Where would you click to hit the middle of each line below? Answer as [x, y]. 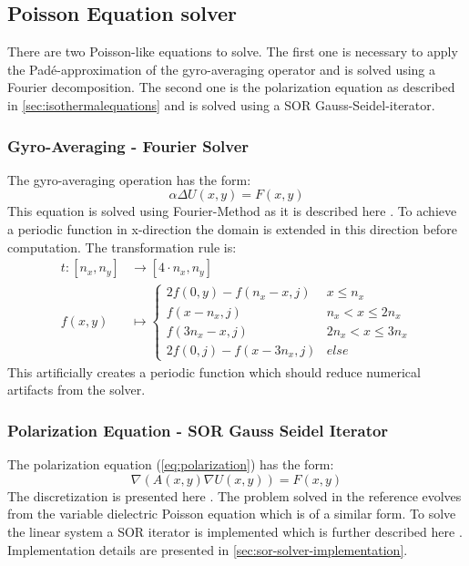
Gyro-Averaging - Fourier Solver [128, 145]
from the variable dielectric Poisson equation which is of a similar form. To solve [232, 514]
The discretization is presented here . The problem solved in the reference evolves [234, 495]
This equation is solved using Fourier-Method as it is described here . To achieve [232, 211]
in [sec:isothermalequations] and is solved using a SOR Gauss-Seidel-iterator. [221, 104]
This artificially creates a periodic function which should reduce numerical [214, 371]
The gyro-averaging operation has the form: [129, 179]
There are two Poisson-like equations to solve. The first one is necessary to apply [233, 51]
